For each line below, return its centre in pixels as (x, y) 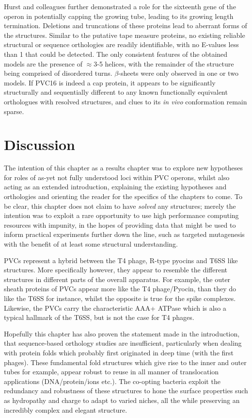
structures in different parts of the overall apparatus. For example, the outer (117, 279)
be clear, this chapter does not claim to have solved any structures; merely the (120, 206)
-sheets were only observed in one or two (178, 73)
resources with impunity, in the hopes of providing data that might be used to (120, 225)
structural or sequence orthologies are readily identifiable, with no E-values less (121, 44)
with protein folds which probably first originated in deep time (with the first (119, 352)
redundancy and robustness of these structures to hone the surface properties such (126, 391)
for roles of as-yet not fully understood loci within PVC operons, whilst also (117, 177)
